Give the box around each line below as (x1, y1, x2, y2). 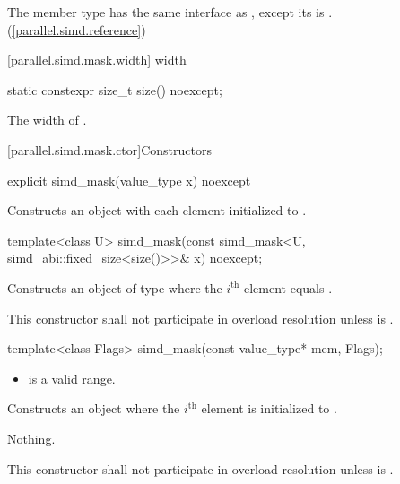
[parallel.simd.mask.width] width (7, 50, 187, 69)
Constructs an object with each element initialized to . (7, 201, 307, 220)
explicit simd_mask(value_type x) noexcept (7, 170, 251, 189)
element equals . (244, 278, 333, 297)
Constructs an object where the (7, 399, 180, 418)
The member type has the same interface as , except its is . (7, 3, 333, 21)
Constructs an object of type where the (7, 278, 222, 297)
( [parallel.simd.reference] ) (7, 20, 146, 39)
